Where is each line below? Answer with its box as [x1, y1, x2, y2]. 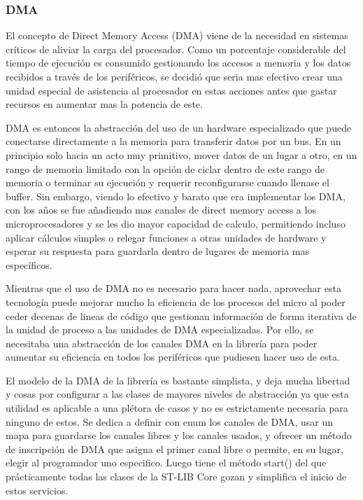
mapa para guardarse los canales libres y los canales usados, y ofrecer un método [6, 428, 352, 443]
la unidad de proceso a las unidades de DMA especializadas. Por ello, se [6, 322, 314, 337]
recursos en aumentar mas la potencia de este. [6, 97, 203, 111]
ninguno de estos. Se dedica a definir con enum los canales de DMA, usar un [6, 414, 334, 429]
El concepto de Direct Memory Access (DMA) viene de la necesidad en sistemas [6, 28, 348, 43]
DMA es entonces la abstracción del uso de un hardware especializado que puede [6, 120, 352, 134]
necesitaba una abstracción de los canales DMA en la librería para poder [6, 335, 318, 350]
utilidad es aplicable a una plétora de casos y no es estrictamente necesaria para [6, 401, 348, 415]
